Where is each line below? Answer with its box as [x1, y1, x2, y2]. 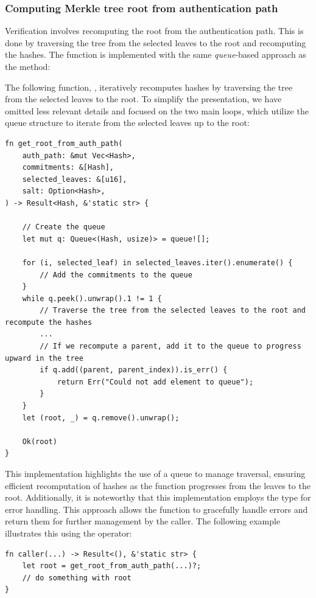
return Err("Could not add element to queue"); [57, 377, 254, 386]
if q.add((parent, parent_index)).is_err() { [40, 366, 228, 375]
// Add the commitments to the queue [40, 270, 192, 279]
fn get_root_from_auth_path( [5, 139, 123, 148]
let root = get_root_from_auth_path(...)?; [22, 561, 202, 571]
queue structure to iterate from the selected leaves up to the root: [5, 116, 250, 129]
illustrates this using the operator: [5, 526, 132, 539]
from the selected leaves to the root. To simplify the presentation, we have [5, 92, 282, 105]
